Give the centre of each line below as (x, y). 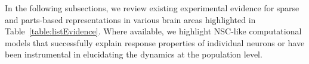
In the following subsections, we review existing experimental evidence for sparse (152, 8)
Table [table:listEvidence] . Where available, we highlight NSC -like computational (153, 31)
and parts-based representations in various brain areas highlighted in (130, 19)
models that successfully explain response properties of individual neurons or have (155, 42)
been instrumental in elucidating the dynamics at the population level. (134, 54)
